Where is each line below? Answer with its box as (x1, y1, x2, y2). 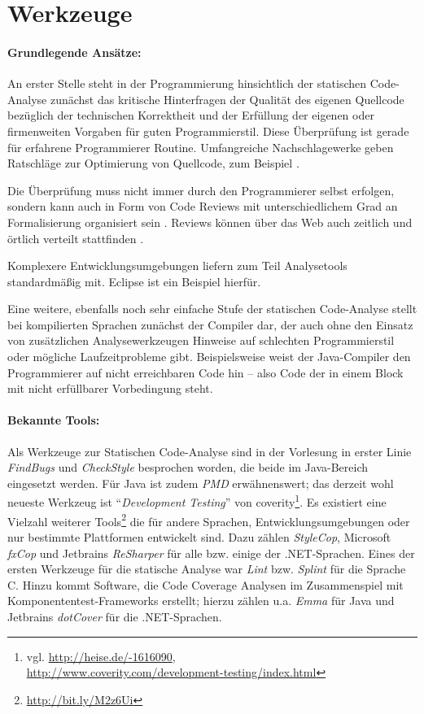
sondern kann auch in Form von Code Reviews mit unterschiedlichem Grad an (7, 198, 398, 215)
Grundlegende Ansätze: (7, 43, 142, 60)
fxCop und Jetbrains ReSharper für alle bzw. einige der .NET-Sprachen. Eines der (7, 544, 415, 561)
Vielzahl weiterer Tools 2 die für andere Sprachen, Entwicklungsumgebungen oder (7, 510, 410, 529)
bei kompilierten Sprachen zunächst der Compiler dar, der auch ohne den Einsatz (7, 316, 413, 333)
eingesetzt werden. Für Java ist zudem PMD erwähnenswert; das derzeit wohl (7, 474, 394, 491)
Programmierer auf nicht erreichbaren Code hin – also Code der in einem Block (7, 364, 404, 381)
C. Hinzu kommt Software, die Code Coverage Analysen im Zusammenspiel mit (7, 576, 404, 593)
